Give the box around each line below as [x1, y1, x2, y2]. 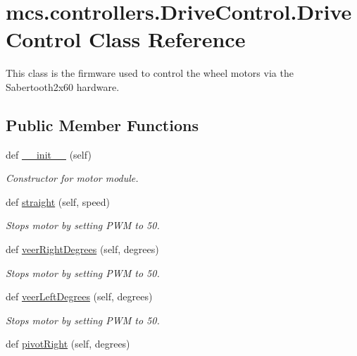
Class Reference [88, 25, 246, 54]
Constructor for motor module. [6, 171, 139, 185]
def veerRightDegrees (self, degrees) [6, 242, 159, 257]
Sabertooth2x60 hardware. [6, 79, 120, 94]
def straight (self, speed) [6, 194, 111, 209]
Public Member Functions [6, 113, 199, 135]
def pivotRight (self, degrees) [6, 336, 130, 351]
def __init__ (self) [6, 147, 92, 161]
